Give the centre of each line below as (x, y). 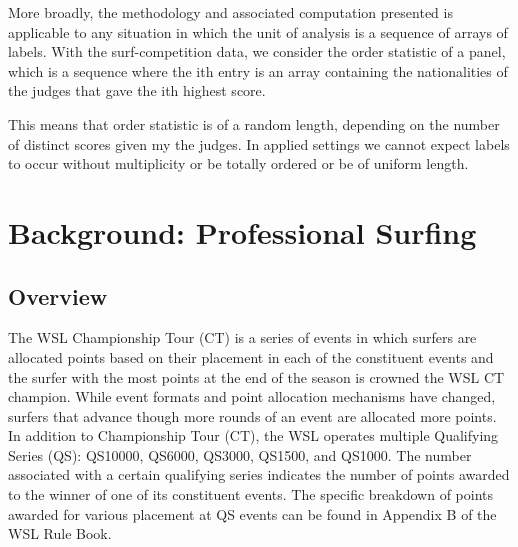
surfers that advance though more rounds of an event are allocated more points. (252, 415)
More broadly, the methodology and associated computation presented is (230, 12)
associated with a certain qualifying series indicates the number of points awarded (259, 474)
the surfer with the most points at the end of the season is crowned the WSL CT (256, 376)
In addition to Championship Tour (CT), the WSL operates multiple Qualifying (253, 435)
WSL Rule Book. (60, 533)
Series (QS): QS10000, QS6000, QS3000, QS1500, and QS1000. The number (240, 454)
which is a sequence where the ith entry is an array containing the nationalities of (258, 70)
